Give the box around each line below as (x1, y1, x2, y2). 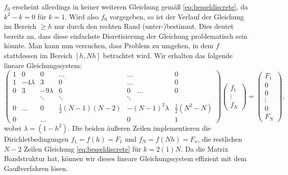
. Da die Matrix (180, 143, 229, 154)
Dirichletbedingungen (4, 133, 69, 144)
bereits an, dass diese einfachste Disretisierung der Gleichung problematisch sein (4, 30, 247, 41)
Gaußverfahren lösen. (4, 163, 68, 173)
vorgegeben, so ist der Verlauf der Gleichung (109, 11, 244, 21)
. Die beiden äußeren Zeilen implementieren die (67, 122, 211, 133)
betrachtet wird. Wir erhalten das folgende (103, 50, 232, 60)
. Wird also (64, 11, 99, 21)
